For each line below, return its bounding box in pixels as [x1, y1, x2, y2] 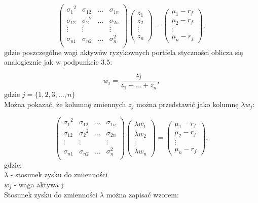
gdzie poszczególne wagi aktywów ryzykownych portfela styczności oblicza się [4, 46, 243, 57]
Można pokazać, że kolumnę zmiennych [4, 98, 126, 109]
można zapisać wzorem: [106, 189, 179, 200]
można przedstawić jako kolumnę [136, 98, 239, 109]
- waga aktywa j [14, 179, 63, 189]
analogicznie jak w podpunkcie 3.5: [4, 57, 113, 67]
